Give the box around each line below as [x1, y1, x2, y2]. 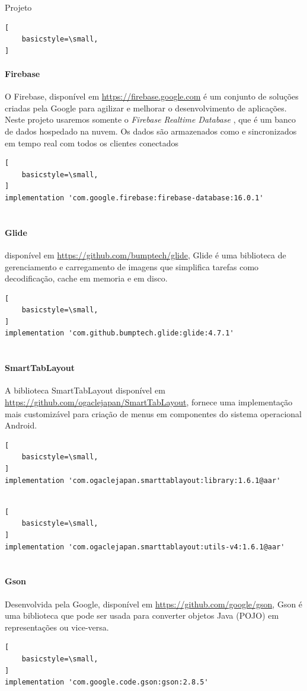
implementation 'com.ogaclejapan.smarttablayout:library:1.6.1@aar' [5, 476, 281, 485]
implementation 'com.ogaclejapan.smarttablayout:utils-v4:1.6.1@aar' [5, 542, 285, 551]
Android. [5, 419, 37, 431]
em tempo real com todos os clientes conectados [5, 136, 179, 149]
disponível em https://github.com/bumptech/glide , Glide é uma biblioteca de [5, 248, 286, 261]
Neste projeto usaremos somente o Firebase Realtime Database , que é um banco [5, 113, 296, 126]
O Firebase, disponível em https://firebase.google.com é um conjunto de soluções [5, 90, 299, 103]
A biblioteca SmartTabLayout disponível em [5, 384, 165, 396]
